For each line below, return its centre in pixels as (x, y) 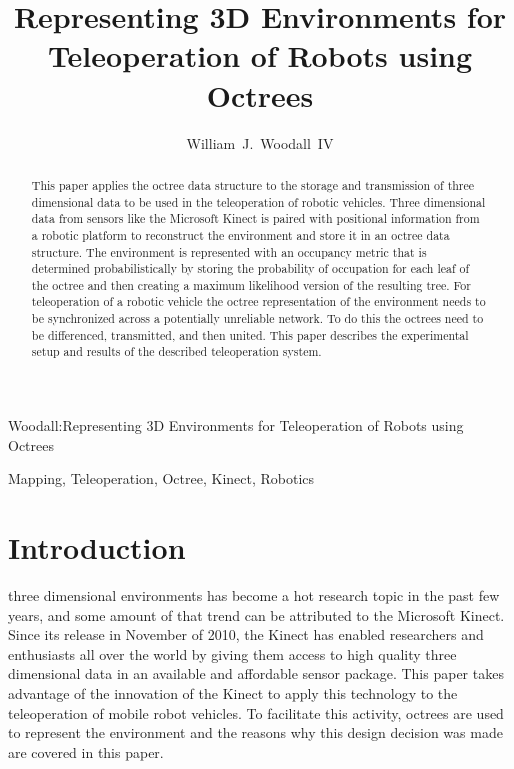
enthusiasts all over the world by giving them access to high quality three (232, 653)
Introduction (97, 547)
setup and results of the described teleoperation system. (176, 351)
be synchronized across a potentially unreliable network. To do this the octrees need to (257, 318)
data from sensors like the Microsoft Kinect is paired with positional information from (255, 218)
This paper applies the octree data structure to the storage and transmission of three (253, 184)
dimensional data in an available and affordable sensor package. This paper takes (256, 673)
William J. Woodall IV (260, 142)
